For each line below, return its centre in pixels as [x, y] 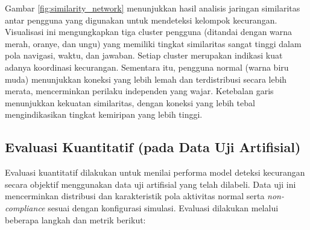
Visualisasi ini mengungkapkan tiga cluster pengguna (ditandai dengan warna [149, 32]
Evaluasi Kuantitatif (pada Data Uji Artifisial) [153, 147]
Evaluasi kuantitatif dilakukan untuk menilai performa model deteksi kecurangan [155, 172]
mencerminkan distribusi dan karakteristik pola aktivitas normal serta [135, 196]
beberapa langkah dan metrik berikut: [75, 219]
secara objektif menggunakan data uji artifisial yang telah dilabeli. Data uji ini [150, 184]
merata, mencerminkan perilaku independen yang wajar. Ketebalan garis [139, 91]
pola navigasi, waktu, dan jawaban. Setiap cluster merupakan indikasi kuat [144, 55]
